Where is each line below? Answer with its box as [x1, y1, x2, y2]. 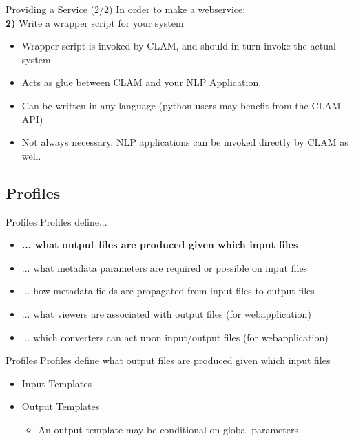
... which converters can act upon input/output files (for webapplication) [21, 330, 329, 344]
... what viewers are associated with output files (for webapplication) [21, 306, 311, 321]
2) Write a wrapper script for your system [6, 15, 184, 30]
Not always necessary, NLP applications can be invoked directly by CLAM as [21, 135, 348, 149]
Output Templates [21, 399, 100, 413]
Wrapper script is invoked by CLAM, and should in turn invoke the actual [21, 39, 336, 53]
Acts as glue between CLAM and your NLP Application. [21, 75, 262, 89]
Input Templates [21, 376, 92, 390]
